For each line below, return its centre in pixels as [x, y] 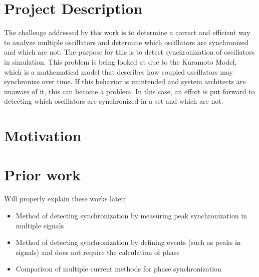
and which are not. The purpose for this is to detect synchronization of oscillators [129, 52]
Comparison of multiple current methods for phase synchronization [118, 269]
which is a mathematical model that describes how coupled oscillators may [118, 71]
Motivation [43, 135]
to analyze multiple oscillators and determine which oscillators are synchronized [126, 42]
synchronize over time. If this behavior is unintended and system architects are [125, 81]
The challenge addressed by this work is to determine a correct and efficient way [127, 32]
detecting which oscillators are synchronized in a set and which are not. [114, 101]
